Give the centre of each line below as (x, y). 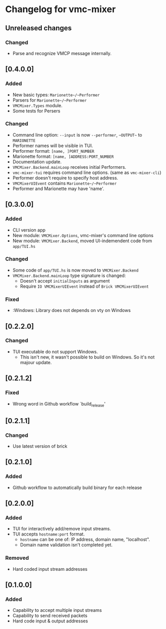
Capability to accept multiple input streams (57, 610)
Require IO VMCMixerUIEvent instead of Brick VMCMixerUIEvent (84, 286)
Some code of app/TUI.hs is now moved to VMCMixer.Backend (75, 270)
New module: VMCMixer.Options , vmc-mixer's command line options (83, 235)
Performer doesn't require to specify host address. (65, 177)
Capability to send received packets (50, 616)
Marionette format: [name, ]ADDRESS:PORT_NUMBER (63, 156)
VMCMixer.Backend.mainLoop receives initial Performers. (69, 167)
